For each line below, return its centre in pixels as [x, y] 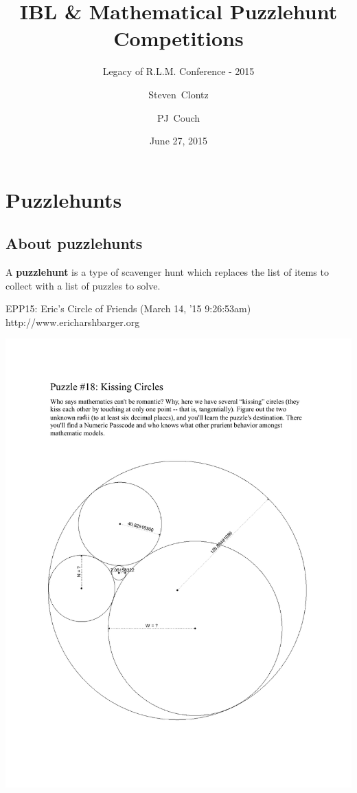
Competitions [178, 38]
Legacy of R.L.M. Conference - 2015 [178, 71]
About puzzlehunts [74, 243]
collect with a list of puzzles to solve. [83, 285]
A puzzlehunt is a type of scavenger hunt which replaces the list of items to [167, 272]
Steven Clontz [178, 94]
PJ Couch [178, 117]
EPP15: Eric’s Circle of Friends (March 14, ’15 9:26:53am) [128, 308]
